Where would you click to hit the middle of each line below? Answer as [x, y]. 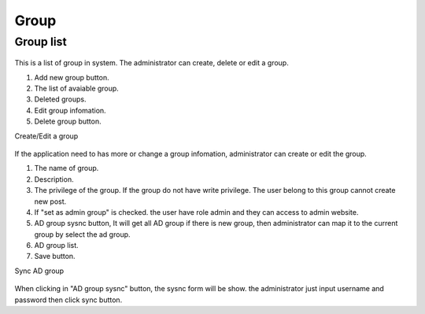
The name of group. [67, 168]
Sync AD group [39, 271]
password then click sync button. [68, 300]
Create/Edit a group [46, 136]
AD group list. [56, 246]
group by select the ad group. [82, 234]
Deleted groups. [60, 99]
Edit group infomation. [70, 110]
